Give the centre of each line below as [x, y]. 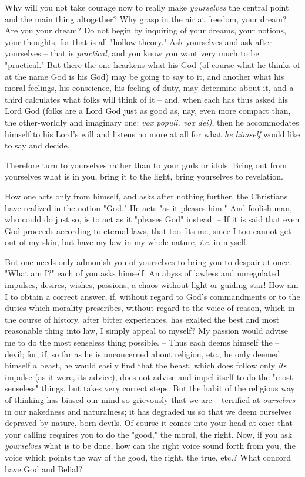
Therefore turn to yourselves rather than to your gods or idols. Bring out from [146, 165]
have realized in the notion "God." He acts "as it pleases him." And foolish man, [148, 207]
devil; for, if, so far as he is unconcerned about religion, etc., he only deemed [143, 353]
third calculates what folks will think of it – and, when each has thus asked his [146, 99]
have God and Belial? [43, 468]
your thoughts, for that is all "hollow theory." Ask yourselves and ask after [138, 41]
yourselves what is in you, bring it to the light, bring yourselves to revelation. [144, 176]
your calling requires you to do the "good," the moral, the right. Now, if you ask [149, 434]
